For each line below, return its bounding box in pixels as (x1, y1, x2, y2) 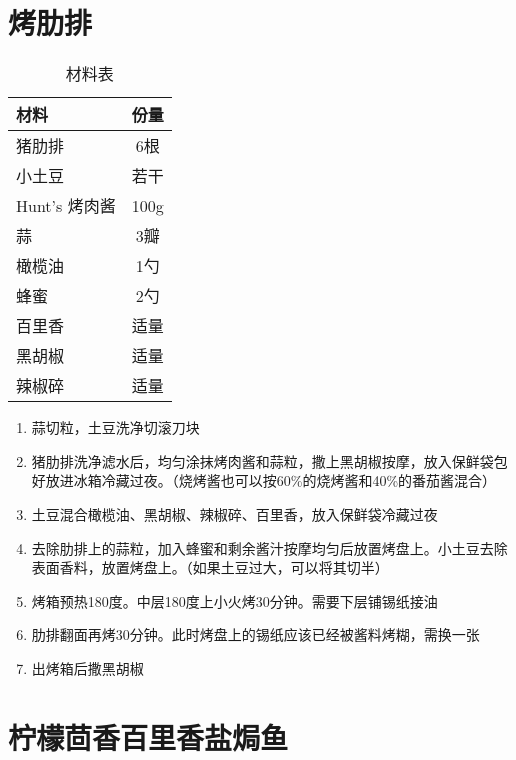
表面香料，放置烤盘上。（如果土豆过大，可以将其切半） (31, 557, 389, 578)
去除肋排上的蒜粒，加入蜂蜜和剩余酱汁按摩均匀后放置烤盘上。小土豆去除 (31, 537, 508, 558)
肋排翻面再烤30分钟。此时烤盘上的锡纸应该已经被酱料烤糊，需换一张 (31, 624, 480, 645)
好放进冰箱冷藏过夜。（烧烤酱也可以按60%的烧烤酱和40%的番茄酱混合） (31, 470, 497, 491)
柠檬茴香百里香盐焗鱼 (8, 716, 289, 757)
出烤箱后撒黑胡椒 (31, 657, 144, 678)
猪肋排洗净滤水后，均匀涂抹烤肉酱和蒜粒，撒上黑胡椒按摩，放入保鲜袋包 (31, 450, 508, 471)
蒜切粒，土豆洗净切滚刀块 (31, 417, 200, 438)
